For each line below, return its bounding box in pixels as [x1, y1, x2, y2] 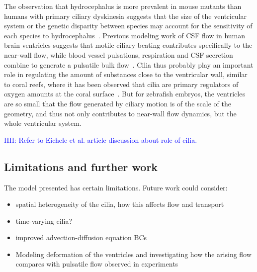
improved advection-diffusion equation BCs [15, 232, 147, 243]
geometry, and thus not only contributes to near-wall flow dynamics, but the [4, 108, 237, 118]
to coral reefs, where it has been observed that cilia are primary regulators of [4, 79, 239, 89]
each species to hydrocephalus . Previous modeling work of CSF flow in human [4, 30, 245, 40]
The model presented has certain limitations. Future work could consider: [4, 182, 228, 192]
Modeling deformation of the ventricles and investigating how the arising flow [15, 249, 252, 259]
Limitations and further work [4, 159, 158, 174]
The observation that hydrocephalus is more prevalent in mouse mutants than [4, 1, 242, 11]
